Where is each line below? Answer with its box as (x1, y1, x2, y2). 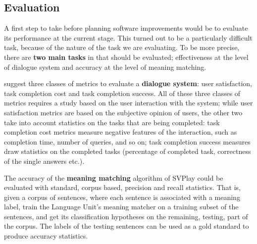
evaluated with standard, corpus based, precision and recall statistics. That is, (4, 182, 241, 193)
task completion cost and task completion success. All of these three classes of (4, 88, 241, 98)
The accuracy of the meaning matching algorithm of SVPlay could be (4, 172, 223, 183)
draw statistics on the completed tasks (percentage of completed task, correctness (4, 146, 251, 156)
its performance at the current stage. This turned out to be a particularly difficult (4, 32, 253, 43)
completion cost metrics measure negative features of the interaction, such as (4, 127, 237, 137)
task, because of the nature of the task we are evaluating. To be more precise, (4, 42, 240, 52)
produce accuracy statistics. (4, 231, 88, 241)
